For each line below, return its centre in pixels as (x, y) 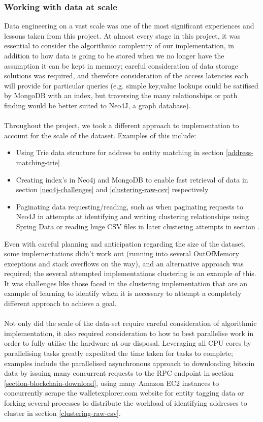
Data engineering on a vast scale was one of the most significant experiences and (129, 26)
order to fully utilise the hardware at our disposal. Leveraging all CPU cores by (128, 343)
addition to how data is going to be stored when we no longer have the (114, 55)
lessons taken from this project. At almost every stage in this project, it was (122, 35)
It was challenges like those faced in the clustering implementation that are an (126, 283)
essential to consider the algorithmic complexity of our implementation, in (119, 46)
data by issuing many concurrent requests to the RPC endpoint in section (119, 373)
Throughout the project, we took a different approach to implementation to (122, 125)
